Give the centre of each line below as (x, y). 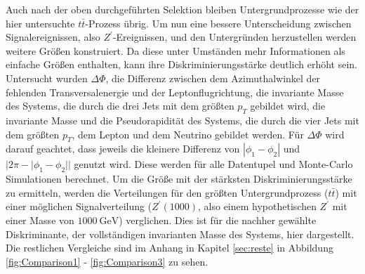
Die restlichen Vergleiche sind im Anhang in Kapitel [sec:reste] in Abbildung (170, 248)
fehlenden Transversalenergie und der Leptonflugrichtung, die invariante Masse (175, 92)
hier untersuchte (40, 23)
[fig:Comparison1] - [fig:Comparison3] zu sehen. (107, 261)
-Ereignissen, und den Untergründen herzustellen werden (234, 37)
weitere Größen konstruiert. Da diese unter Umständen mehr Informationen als (175, 50)
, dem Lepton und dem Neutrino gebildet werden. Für (188, 134)
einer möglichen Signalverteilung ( (79, 206)
